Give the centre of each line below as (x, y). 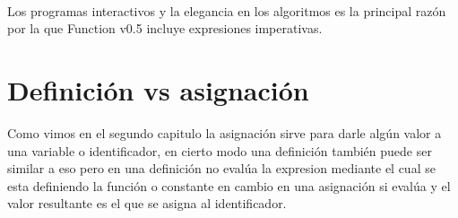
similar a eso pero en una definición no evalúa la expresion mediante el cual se (221, 168)
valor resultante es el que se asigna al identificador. (147, 203)
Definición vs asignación (158, 90)
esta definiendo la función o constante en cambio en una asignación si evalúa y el (229, 185)
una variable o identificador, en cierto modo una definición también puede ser (220, 150)
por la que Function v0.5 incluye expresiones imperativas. (165, 28)
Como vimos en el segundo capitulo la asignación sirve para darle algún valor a (225, 133)
